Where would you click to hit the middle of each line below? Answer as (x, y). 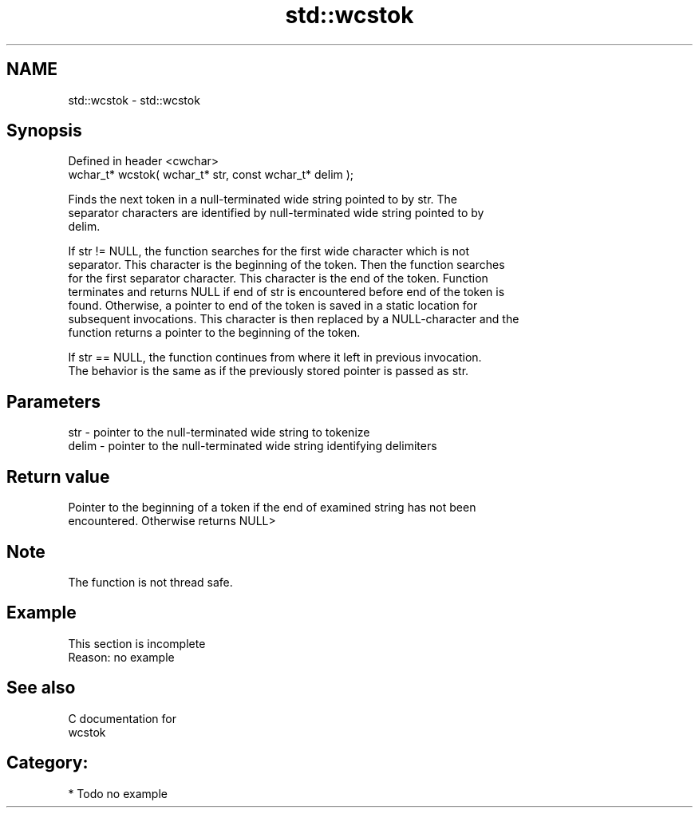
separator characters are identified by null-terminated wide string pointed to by (276, 213)
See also (41, 688)
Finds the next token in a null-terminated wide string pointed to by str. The (263, 200)
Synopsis (44, 131)
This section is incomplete (137, 643)
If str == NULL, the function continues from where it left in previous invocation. (275, 358)
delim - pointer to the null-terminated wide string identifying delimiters (253, 446)
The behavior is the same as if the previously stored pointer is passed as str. (269, 371)
